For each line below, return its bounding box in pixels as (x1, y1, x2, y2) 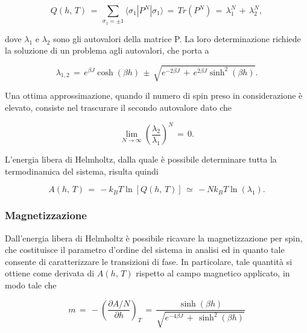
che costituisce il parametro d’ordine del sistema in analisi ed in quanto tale (5, 243, 285, 256)
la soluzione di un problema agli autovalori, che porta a (5, 44, 209, 57)
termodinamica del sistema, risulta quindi (5, 164, 159, 177)
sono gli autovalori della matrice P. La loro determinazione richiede (53, 32, 301, 45)
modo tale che (5, 278, 57, 291)
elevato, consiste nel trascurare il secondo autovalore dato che (5, 101, 232, 114)
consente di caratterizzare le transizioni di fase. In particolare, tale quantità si (5, 255, 293, 267)
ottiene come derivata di (5, 267, 95, 279)
